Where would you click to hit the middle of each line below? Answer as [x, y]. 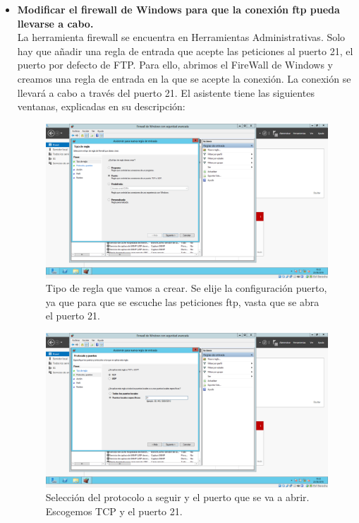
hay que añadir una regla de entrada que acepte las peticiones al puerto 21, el [185, 51]
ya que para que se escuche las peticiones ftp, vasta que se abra [182, 301]
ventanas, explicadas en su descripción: [101, 106]
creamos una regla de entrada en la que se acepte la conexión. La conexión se [184, 78]
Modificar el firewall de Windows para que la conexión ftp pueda [178, 9]
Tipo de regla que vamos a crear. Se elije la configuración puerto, [186, 288]
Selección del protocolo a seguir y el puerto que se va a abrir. [177, 497]
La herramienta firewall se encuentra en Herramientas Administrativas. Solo [181, 37]
